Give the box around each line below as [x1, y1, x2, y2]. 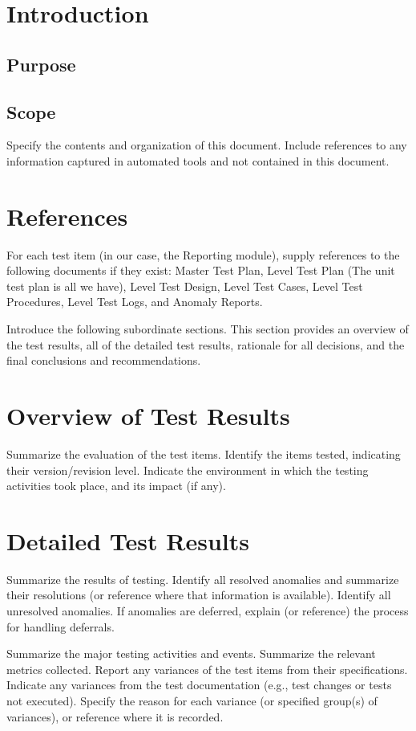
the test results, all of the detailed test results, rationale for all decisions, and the [6, 336, 405, 353]
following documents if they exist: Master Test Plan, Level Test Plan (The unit [6, 262, 395, 279]
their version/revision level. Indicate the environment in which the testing [6, 461, 369, 478]
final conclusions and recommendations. [6, 352, 201, 369]
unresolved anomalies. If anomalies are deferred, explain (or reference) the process [6, 602, 409, 619]
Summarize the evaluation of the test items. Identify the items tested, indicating [6, 445, 401, 462]
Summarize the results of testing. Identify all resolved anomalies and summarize [6, 570, 399, 587]
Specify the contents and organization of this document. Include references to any [6, 137, 407, 153]
